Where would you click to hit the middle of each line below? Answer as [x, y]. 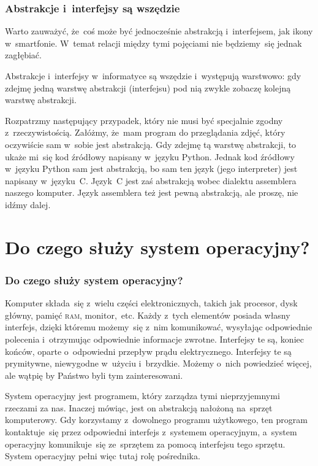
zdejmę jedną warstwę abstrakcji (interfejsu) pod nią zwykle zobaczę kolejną [148, 87]
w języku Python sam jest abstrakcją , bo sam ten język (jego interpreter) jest [151, 169]
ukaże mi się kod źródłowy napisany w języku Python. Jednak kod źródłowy [150, 156]
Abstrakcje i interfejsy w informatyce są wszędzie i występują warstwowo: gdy [153, 76]
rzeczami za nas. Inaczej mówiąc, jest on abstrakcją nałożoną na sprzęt [139, 407]
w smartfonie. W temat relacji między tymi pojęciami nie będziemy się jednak [153, 43]
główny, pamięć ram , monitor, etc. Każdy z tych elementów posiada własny [148, 315]
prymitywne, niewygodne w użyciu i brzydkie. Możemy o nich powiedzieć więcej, [158, 363]
